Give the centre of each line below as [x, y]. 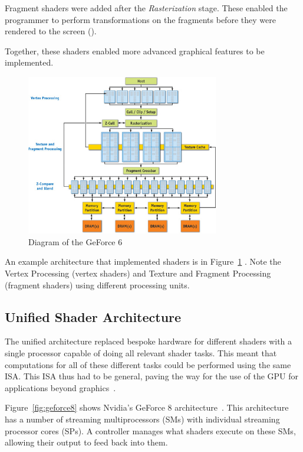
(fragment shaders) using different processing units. [97, 284]
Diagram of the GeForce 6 [75, 241]
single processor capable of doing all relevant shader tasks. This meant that [141, 352]
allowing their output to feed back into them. [86, 442]
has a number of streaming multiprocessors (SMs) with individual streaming [142, 419]
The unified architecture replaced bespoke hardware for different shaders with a [149, 341]
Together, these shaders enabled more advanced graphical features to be [135, 51]
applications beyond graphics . [60, 387]
